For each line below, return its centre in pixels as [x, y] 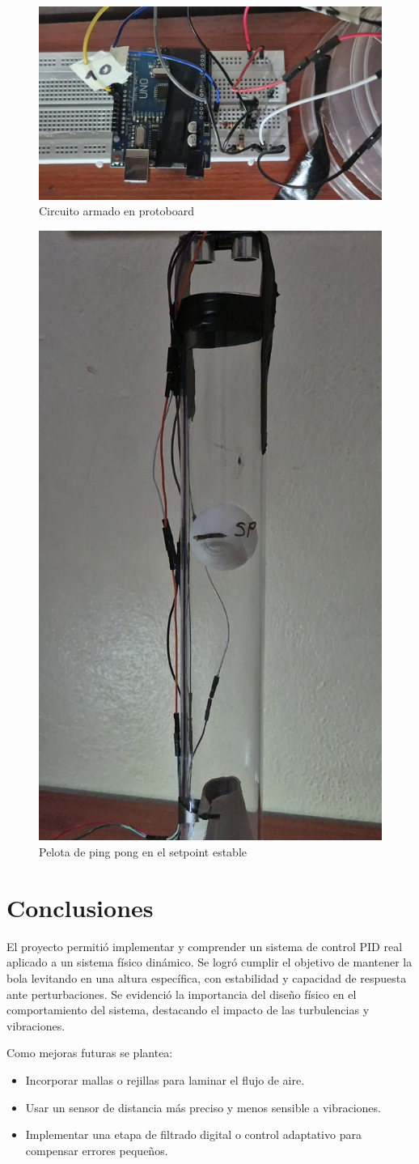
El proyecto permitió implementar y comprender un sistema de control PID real [205, 946]
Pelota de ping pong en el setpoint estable [143, 852]
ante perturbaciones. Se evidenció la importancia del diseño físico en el [182, 994]
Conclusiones [80, 907]
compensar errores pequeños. [97, 1150]
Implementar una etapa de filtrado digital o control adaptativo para [193, 1134]
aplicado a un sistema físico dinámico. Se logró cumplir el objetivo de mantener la [209, 962]
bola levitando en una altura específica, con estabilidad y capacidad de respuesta [207, 977]
